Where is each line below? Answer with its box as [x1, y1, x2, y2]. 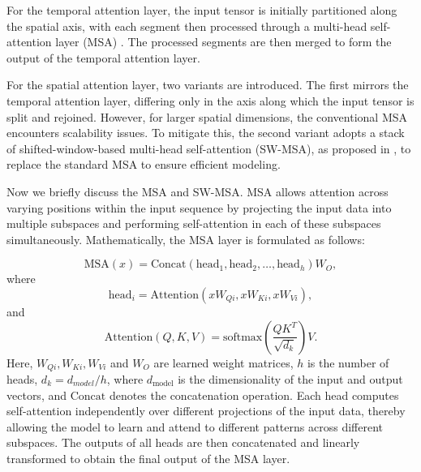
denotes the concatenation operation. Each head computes [109, 386, 399, 403]
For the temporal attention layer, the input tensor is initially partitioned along [6, 2, 397, 18]
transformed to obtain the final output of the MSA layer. [6, 449, 290, 466]
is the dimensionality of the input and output [178, 370, 403, 387]
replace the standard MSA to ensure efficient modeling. [6, 156, 281, 173]
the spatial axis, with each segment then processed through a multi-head [6, 17, 367, 34]
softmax [222, 331, 263, 343]
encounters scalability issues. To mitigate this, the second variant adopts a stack [6, 124, 405, 141]
